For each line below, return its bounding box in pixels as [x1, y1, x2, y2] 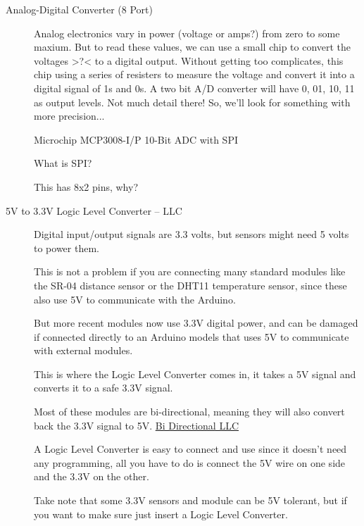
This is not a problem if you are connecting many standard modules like [34, 264, 346, 279]
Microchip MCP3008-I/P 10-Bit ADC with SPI [34, 132, 238, 146]
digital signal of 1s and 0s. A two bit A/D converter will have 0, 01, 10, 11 [34, 80, 355, 95]
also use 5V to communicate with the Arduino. [34, 292, 236, 306]
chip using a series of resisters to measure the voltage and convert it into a [34, 67, 355, 82]
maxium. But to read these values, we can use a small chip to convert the [34, 39, 351, 54]
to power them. [34, 240, 99, 255]
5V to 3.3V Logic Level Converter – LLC [6, 203, 182, 218]
